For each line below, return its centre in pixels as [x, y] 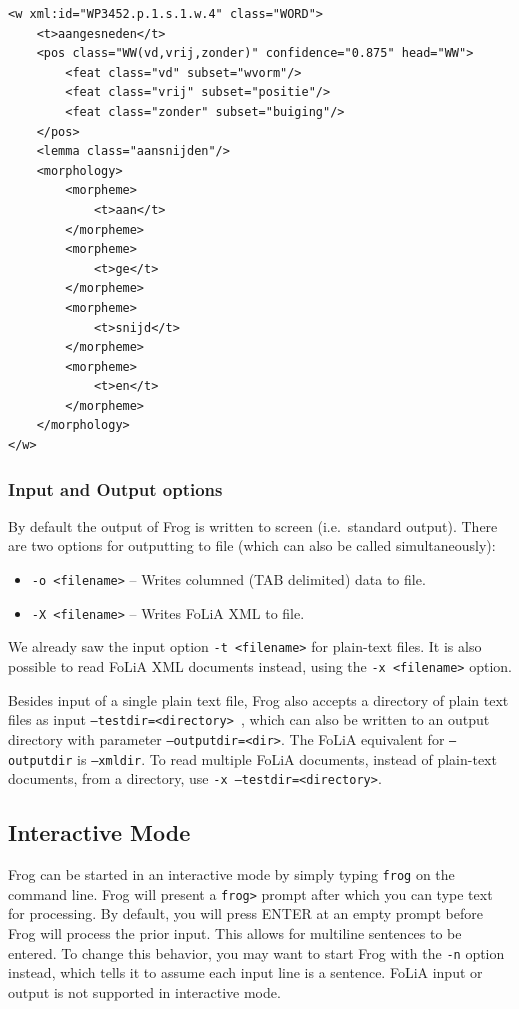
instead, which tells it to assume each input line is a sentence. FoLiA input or [245, 972]
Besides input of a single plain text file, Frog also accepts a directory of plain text [258, 699]
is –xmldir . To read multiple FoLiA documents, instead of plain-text [287, 758]
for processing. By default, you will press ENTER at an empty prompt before [245, 913]
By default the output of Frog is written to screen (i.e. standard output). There [253, 525]
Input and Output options [115, 488]
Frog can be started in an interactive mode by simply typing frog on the [231, 874]
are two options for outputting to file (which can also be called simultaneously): [252, 545]
